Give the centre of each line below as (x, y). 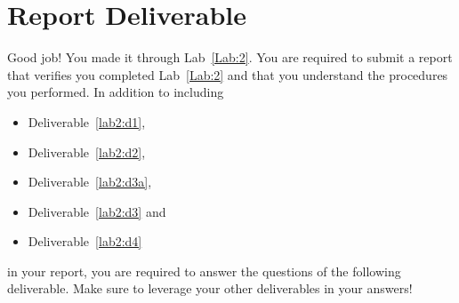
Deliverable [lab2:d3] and (97, 211)
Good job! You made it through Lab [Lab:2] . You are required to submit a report (230, 57)
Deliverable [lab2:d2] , (87, 151)
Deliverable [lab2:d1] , (87, 121)
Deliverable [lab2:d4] (85, 241)
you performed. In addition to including (116, 92)
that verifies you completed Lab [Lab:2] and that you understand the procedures (228, 74)
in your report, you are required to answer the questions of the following (204, 271)
